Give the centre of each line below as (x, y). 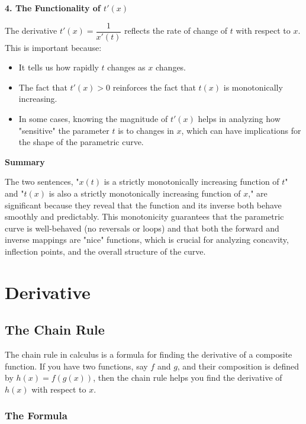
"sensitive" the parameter (64, 130)
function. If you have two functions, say (76, 366)
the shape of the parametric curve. (81, 142)
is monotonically (253, 87)
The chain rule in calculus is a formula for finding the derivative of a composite (149, 354)
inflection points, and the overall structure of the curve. (105, 251)
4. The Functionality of (53, 8)
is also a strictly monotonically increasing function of (145, 193)
